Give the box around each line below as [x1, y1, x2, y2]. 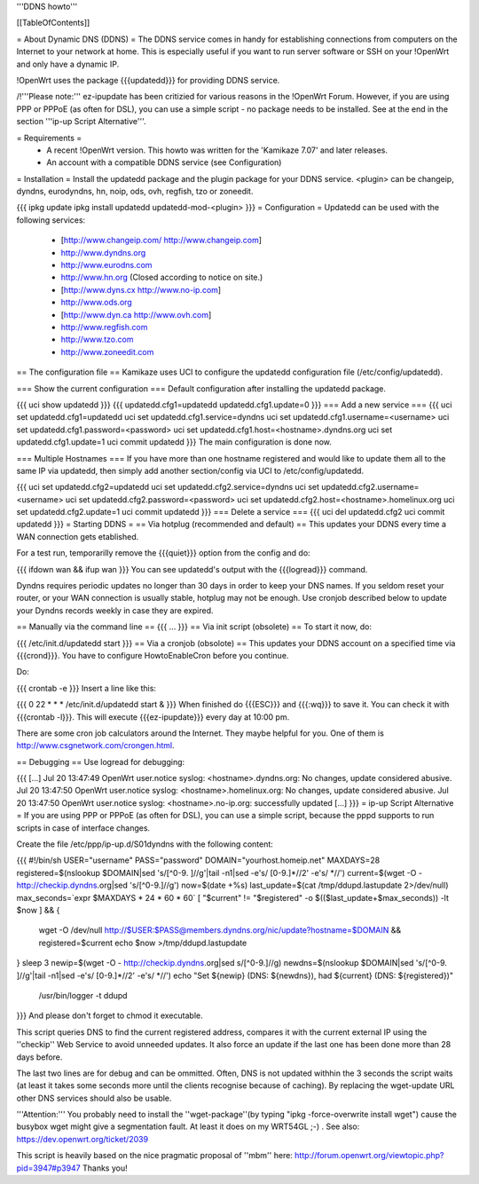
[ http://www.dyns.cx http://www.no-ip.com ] [60, 284, 222, 295]
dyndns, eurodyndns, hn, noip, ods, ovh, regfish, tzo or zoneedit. [16, 186, 254, 197]
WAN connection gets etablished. [16, 531, 139, 541]
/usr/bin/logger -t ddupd [38, 990, 128, 1000]
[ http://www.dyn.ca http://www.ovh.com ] [60, 309, 212, 320]
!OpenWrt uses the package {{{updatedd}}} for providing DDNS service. [16, 75, 280, 85]
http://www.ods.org [60, 297, 132, 308]
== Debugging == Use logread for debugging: [16, 756, 185, 767]
